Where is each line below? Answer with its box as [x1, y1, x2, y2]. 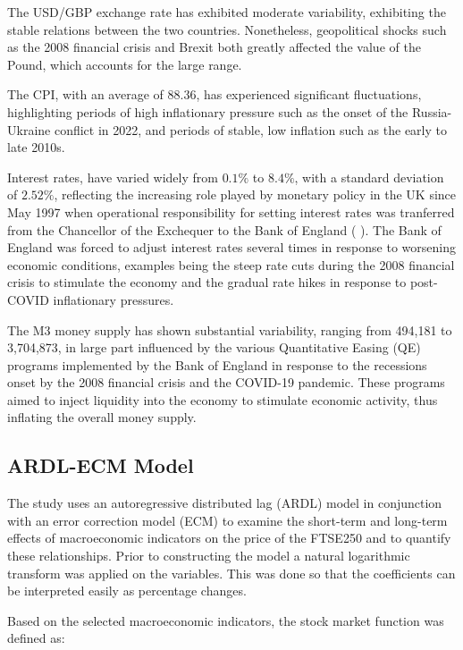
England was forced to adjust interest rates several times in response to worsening [7, 238, 456, 257]
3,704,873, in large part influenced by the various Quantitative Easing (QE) [7, 338, 421, 357]
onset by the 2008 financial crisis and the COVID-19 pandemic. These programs [7, 373, 445, 392]
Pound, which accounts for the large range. [7, 55, 242, 73]
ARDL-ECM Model [7, 452, 194, 479]
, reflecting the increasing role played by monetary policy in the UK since [54, 185, 456, 204]
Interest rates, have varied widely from [7, 167, 218, 186]
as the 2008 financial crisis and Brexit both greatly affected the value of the [7, 38, 421, 56]
